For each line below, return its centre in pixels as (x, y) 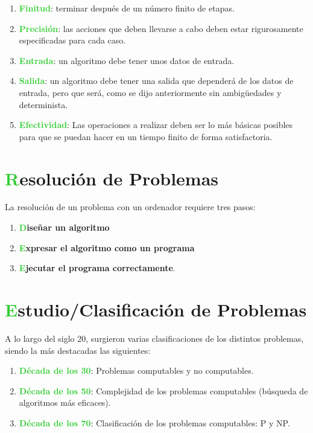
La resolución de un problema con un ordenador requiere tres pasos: (130, 207)
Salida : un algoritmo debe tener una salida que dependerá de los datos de (156, 81)
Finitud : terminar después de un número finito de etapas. (127, 8)
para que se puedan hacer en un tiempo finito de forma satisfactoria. (146, 136)
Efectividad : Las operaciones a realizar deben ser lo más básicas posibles (156, 125)
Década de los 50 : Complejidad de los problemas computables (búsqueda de (163, 390)
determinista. (43, 104)
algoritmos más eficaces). (65, 403)
